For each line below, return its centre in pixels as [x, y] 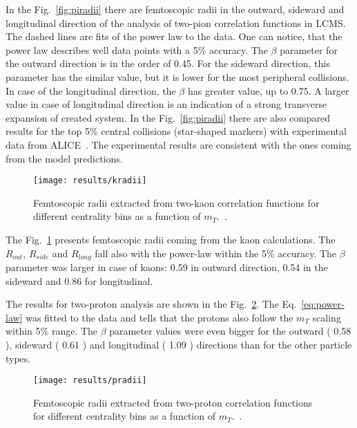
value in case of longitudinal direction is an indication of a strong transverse [166, 104]
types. [18, 358]
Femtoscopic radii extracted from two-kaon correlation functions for [176, 202]
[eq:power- [323, 304]
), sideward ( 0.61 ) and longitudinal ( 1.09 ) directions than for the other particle [179, 344]
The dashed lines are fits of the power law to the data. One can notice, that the [174, 36]
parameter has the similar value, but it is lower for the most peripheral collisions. [177, 76]
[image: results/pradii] [90, 381]
